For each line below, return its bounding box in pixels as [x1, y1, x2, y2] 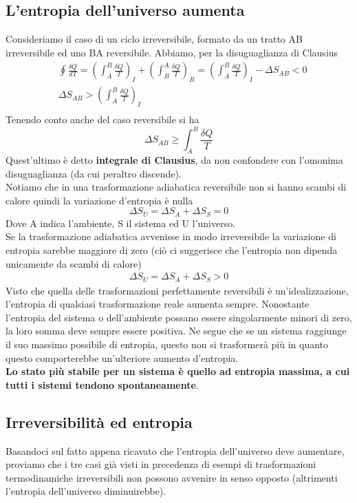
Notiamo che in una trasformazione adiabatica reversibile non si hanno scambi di [6, 180, 347, 194]
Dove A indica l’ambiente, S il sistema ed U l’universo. [6, 215, 236, 230]
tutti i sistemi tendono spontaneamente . [6, 377, 199, 392]
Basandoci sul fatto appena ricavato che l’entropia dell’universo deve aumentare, [6, 443, 345, 458]
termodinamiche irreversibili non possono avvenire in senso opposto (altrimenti [6, 470, 338, 484]
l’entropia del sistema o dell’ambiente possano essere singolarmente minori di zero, [6, 310, 352, 324]
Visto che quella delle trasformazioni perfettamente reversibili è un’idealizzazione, [6, 283, 349, 297]
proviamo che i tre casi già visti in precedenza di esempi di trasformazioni [6, 457, 316, 471]
